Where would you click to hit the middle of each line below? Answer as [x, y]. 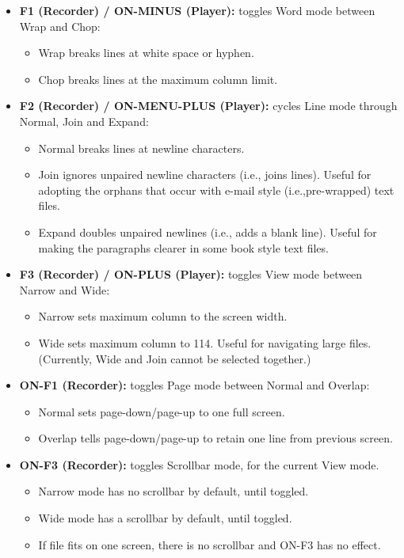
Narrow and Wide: [65, 289]
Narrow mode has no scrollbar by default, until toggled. [173, 491]
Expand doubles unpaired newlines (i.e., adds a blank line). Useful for [208, 232]
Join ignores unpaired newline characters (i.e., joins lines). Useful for [205, 175]
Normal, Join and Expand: [84, 121]
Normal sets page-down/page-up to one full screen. [162, 411]
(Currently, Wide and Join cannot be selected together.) [175, 358]
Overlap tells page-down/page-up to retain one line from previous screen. [215, 438]
